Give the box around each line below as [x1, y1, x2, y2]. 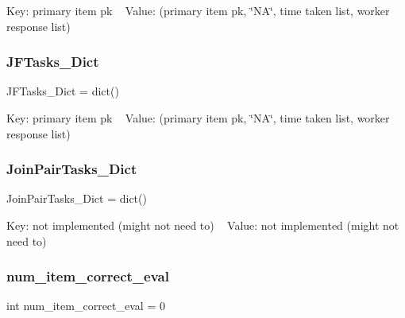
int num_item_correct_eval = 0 [6, 297, 165, 314]
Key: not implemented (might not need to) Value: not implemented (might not [6, 217, 399, 233]
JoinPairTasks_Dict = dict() [6, 190, 147, 207]
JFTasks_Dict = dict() [6, 83, 119, 99]
